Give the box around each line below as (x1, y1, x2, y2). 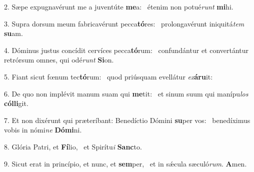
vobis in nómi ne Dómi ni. (4, 124, 82, 135)
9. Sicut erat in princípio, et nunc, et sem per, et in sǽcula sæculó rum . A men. (4, 158, 247, 168)
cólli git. (4, 98, 28, 108)
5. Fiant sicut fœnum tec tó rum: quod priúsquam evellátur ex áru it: (4, 71, 213, 81)
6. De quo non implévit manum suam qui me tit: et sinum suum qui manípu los (4, 88, 248, 98)
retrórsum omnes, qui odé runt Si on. (4, 54, 114, 65)
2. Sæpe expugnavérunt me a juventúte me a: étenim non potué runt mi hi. (4, 1, 233, 11)
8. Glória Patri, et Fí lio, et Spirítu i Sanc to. (4, 141, 142, 151)
